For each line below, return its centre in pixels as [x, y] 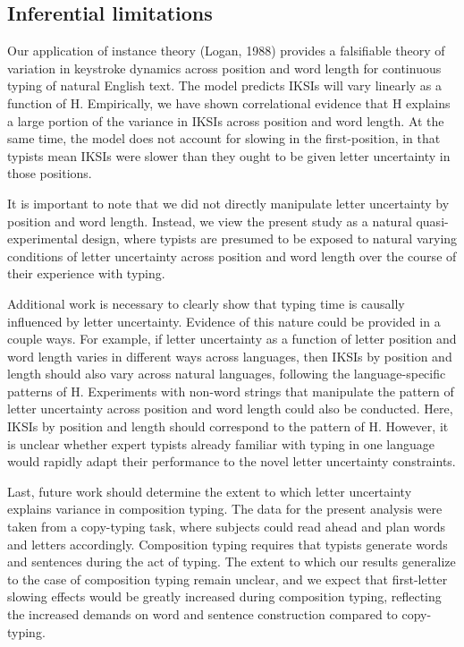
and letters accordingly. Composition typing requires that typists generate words [228, 544]
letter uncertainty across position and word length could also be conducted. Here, [230, 409]
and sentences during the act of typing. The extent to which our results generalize [232, 562]
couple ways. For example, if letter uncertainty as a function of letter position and [232, 339]
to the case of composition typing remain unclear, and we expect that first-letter [228, 579]
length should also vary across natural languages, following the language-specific [227, 374]
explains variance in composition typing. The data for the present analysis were [225, 509]
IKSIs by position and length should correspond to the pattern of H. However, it [228, 426]
